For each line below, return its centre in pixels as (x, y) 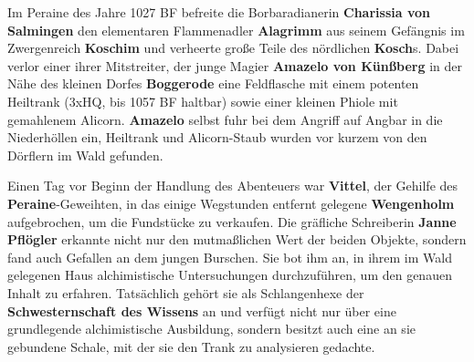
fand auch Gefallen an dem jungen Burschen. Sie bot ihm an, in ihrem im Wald (230, 257)
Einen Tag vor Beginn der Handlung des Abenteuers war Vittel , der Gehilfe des (233, 186)
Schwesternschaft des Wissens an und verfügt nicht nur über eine (202, 310)
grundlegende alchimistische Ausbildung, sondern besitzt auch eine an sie (211, 329)
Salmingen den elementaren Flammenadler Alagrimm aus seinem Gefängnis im (236, 30)
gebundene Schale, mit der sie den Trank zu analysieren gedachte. (191, 346)
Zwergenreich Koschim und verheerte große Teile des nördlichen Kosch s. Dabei (233, 48)
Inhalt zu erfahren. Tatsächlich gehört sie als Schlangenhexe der (186, 292)
